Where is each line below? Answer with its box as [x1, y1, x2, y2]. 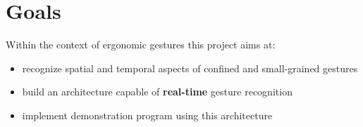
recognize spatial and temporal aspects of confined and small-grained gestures [22, 60, 358, 75]
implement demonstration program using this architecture [22, 107, 273, 122]
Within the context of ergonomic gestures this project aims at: [6, 37, 276, 52]
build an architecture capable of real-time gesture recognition [22, 84, 293, 99]
